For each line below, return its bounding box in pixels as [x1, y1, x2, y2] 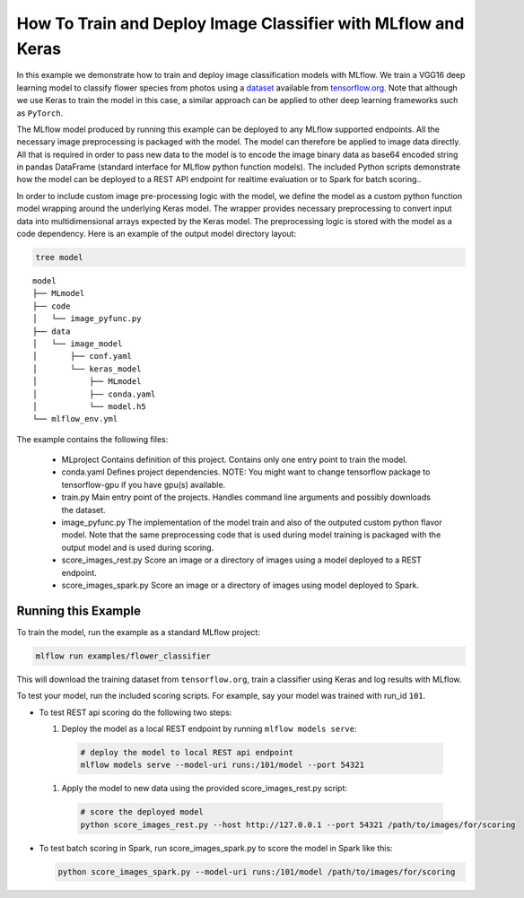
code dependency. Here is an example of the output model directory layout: [16, 229, 296, 240]
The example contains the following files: [16, 433, 169, 444]
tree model [35, 252, 83, 263]
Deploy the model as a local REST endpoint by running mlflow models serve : [61, 723, 357, 735]
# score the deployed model [80, 807, 204, 817]
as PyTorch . [16, 108, 64, 118]
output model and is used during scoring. [61, 542, 214, 553]
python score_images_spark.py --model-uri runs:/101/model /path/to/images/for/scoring [57, 867, 456, 876]
